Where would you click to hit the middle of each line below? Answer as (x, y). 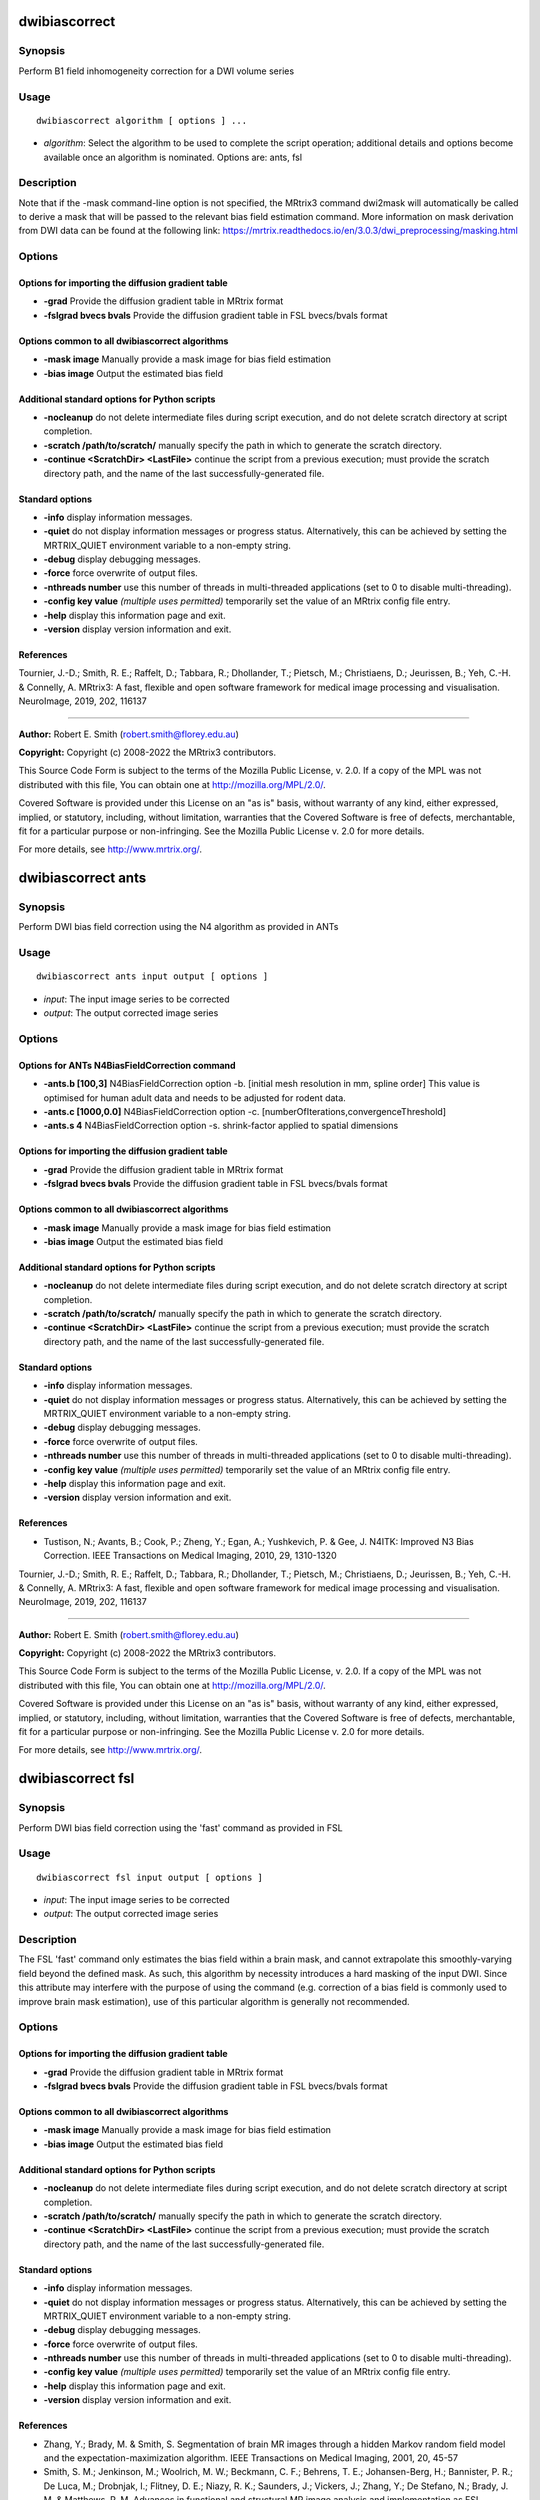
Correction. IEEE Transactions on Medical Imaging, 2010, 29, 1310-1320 (190, 1556)
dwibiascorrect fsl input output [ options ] (150, 1877)
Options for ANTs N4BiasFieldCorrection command (127, 1065)
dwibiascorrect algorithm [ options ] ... (142, 120)
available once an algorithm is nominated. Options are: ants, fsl (173, 157)
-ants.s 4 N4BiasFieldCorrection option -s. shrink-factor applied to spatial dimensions (221, 1126)
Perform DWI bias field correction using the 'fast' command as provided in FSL (181, 1827)
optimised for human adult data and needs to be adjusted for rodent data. (195, 1097)
